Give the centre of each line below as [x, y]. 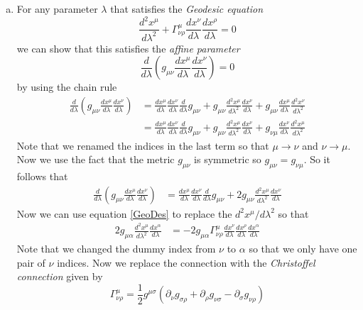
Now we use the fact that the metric [96, 159]
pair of [31, 262]
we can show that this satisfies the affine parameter [128, 48]
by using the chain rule [67, 87]
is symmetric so [228, 159]
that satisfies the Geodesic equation [187, 9]
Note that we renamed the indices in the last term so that [143, 145]
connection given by [60, 276]
